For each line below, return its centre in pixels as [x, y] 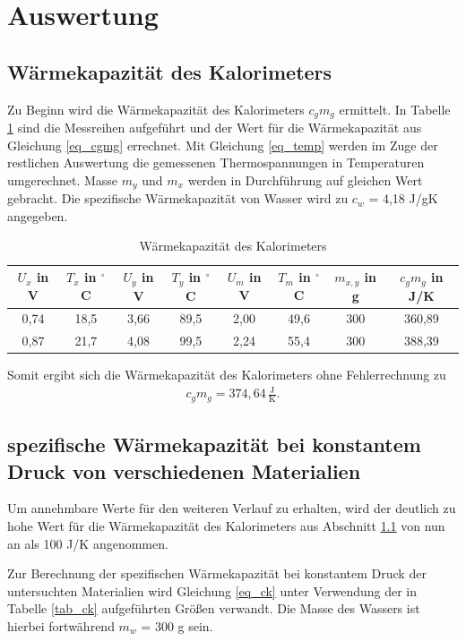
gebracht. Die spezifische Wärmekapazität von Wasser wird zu [178, 198]
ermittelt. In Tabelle [395, 109]
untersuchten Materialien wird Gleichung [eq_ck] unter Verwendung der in [212, 590]
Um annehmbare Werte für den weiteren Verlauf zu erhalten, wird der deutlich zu [232, 508]
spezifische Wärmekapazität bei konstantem [214, 444]
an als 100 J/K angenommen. [88, 543]
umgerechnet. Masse [63, 179]
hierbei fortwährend [61, 626]
